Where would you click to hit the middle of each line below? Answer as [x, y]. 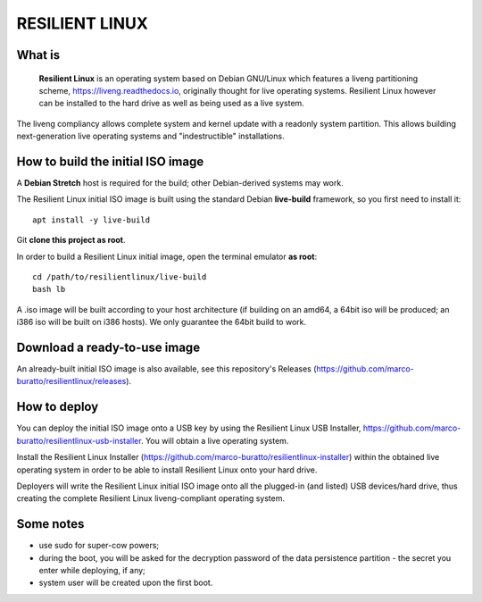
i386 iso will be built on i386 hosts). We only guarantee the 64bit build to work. [162, 322]
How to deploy [58, 407]
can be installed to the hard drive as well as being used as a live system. [172, 104]
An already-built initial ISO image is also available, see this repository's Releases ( [166, 369]
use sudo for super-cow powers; [99, 546]
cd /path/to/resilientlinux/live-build [120, 276]
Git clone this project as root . [71, 240]
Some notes [50, 524]
